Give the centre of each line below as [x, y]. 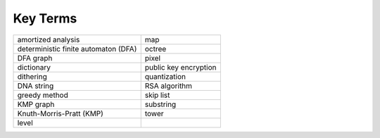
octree [156, 49]
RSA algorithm [169, 86]
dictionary [34, 67]
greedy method [43, 95]
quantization [165, 76]
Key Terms [45, 18]
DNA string [36, 86]
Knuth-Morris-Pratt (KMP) [60, 113]
